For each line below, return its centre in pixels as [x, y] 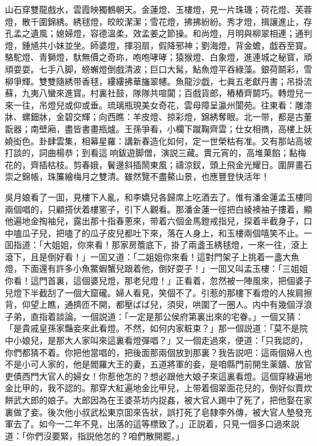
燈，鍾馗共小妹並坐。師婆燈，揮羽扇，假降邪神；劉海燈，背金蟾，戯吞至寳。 [158, 45]
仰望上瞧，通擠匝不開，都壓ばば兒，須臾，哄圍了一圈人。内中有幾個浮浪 [167, 304]
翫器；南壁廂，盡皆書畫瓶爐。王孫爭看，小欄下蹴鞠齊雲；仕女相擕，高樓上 [154, 128]
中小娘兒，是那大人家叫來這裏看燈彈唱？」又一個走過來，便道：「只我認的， [156, 340]
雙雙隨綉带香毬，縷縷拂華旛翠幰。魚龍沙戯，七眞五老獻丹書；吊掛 [171, 81]
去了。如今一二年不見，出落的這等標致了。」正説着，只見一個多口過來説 [156, 424]
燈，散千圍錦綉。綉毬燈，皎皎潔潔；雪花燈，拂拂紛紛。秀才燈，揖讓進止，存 [158, 21]
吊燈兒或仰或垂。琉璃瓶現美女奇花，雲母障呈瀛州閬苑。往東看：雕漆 [175, 104]
